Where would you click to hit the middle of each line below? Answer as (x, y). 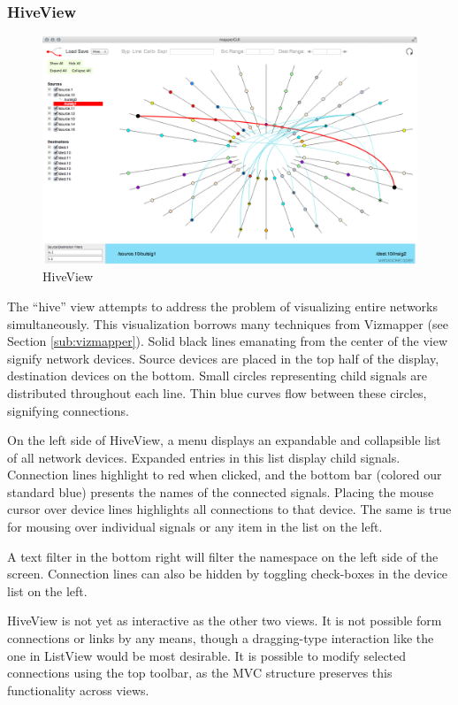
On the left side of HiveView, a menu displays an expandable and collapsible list (224, 440)
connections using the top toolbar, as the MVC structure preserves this (200, 673)
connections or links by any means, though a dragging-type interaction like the (221, 638)
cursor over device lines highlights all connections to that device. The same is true (229, 509)
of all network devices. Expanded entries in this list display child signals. (204, 457)
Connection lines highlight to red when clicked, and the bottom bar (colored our (225, 475)
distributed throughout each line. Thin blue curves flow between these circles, (217, 392)
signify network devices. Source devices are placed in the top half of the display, (223, 358)
